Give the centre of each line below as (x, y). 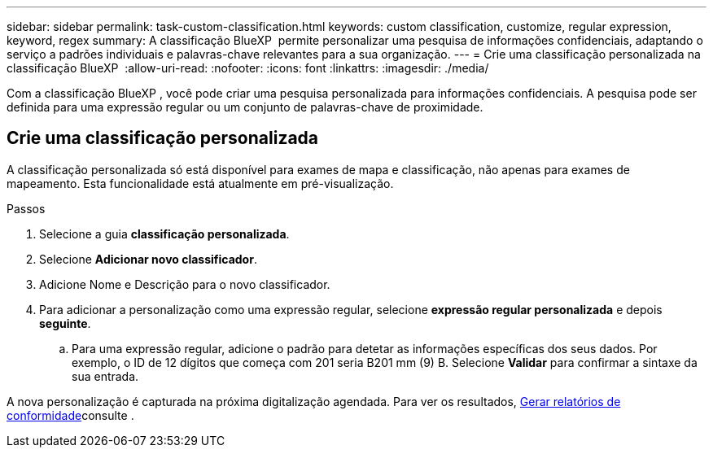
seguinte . (65, 323)
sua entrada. (105, 376)
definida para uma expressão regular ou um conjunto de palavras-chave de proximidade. (245, 107)
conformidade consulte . (70, 415)
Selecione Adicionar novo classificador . (148, 259)
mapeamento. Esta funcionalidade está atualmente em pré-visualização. (200, 183)
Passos (26, 208)
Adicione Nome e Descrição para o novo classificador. (185, 284)
